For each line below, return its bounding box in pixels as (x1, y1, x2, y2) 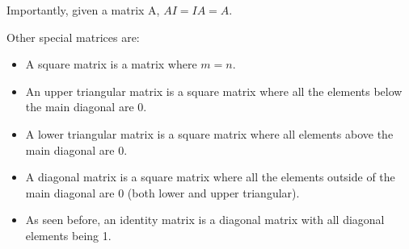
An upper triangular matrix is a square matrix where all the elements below (25, 82, 403, 99)
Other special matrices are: (6, 28, 140, 45)
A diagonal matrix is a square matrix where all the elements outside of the (25, 168, 395, 185)
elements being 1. (25, 226, 112, 243)
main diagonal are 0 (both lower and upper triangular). (25, 184, 300, 201)
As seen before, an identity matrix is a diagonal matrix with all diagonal (25, 211, 385, 228)
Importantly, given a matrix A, (6, 2, 160, 18)
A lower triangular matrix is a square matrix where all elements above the (25, 125, 394, 142)
